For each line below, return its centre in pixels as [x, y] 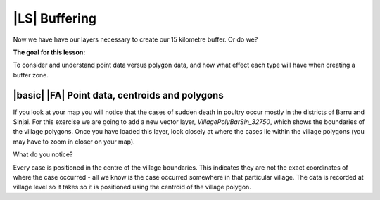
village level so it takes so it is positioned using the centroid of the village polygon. [132, 187]
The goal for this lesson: [49, 52]
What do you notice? [43, 154]
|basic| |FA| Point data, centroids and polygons [119, 95]
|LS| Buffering [55, 18]
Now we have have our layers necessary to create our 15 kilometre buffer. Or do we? [135, 39]
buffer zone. [31, 75]
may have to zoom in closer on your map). [74, 142]
